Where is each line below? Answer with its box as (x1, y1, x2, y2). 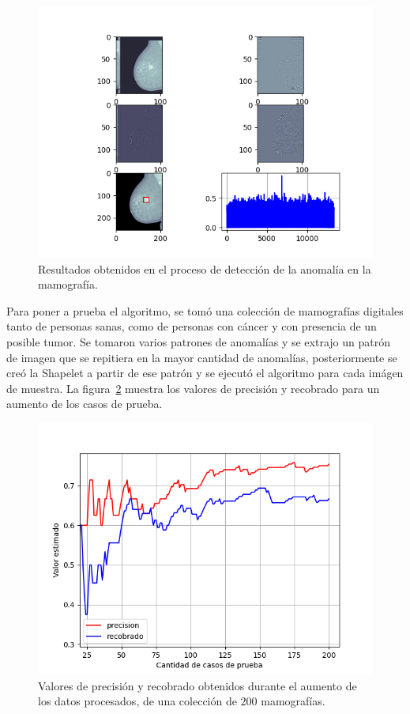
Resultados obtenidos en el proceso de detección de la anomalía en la (38, 260, 371, 277)
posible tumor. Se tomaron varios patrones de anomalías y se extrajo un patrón (6, 333, 390, 349)
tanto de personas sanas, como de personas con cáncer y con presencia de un (6, 318, 377, 334)
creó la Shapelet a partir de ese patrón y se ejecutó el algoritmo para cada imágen (6, 365, 404, 381)
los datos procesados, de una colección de (38, 693, 237, 709)
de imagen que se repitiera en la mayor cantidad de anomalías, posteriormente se (6, 349, 397, 365)
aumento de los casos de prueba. (6, 395, 163, 412)
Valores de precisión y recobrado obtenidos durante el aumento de (38, 677, 357, 693)
